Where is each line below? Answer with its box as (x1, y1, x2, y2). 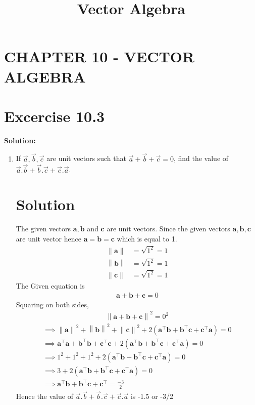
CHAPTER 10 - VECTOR (4, 46, 195, 67)
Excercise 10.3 (4, 105, 105, 126)
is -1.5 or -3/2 (130, 391, 174, 401)
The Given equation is (16, 280, 85, 291)
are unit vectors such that (46, 153, 126, 164)
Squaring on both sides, (16, 299, 89, 309)
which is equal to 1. (117, 233, 177, 244)
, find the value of (173, 153, 229, 164)
